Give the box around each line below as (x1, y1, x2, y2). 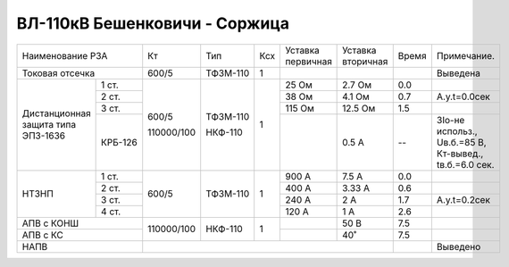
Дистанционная (21, 107, 91, 120)
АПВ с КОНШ (21, 217, 79, 229)
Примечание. (436, 49, 496, 62)
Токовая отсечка (21, 67, 96, 79)
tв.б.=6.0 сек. (436, 158, 495, 171)
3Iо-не (436, 113, 465, 126)
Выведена (436, 67, 481, 79)
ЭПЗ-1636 (21, 129, 66, 142)
